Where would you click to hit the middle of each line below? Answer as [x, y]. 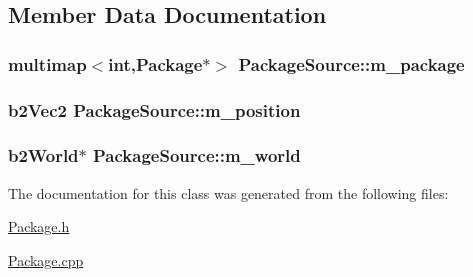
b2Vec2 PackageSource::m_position [154, 109]
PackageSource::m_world [197, 155]
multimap [47, 63]
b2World [43, 155]
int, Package [155, 63]
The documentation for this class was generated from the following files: [228, 192]
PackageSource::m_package [351, 63]
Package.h [39, 226]
